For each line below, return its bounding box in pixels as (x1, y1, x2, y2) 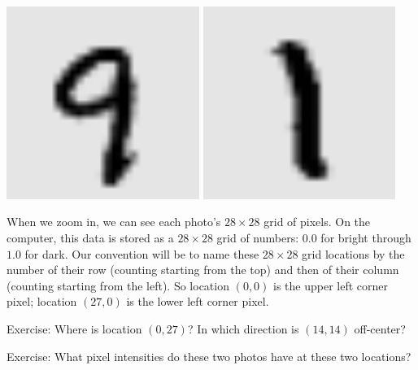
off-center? (354, 320, 406, 337)
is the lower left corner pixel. (126, 293, 269, 310)
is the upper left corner (273, 276, 388, 294)
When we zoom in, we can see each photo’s (7, 213, 221, 230)
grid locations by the (302, 245, 405, 262)
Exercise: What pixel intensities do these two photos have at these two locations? (7, 347, 411, 364)
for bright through (320, 229, 411, 246)
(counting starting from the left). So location (7, 276, 229, 294)
